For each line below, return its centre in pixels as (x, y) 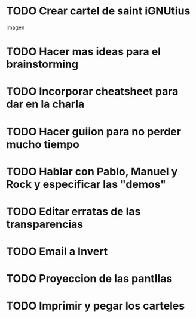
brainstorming (42, 64)
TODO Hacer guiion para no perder (94, 132)
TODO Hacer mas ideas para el (84, 52)
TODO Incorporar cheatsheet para (92, 92)
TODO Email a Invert (57, 251)
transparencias (45, 224)
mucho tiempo (43, 144)
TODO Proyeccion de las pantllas (89, 279)
